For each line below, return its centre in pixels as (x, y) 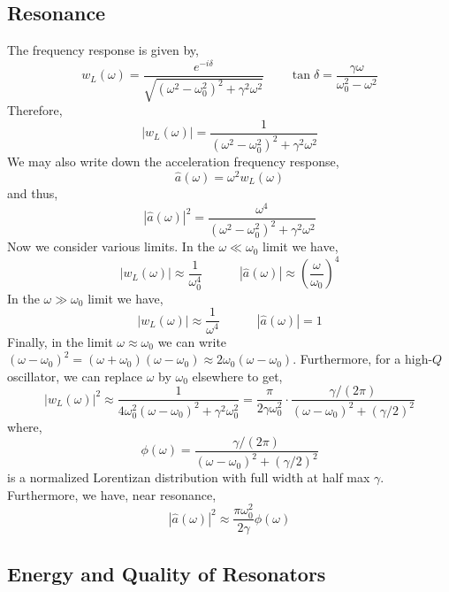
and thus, (33, 193)
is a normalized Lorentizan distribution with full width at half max (189, 477)
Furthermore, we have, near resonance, (112, 494)
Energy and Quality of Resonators (167, 573)
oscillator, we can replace (75, 376)
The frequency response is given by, (103, 50)
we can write (192, 341)
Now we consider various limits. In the (111, 246)
